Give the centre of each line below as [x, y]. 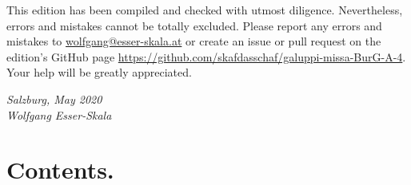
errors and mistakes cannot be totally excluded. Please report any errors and [194, 25]
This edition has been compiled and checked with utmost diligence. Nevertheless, [205, 10]
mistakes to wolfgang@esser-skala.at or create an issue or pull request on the [194, 41]
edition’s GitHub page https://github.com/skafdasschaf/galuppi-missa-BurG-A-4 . [206, 56]
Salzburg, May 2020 [54, 98]
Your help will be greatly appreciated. [99, 72]
